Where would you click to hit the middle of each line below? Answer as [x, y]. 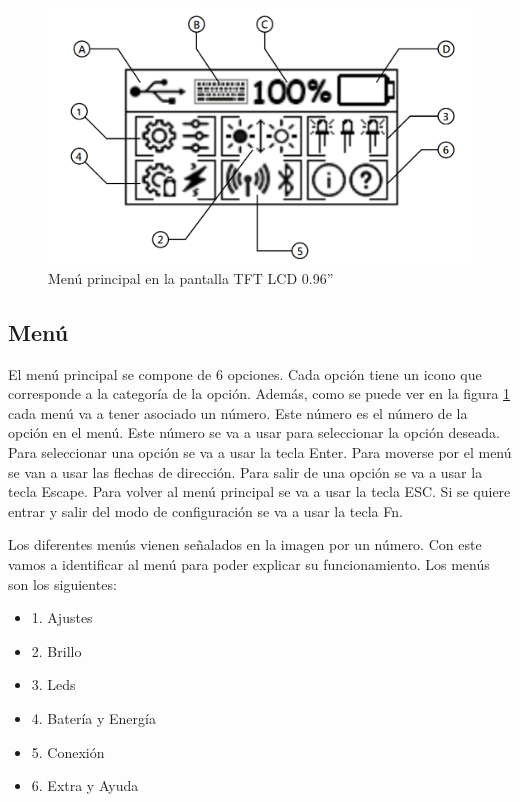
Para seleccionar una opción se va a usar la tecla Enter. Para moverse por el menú [260, 452]
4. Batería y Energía [93, 718]
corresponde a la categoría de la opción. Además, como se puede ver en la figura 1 [259, 393]
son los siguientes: [62, 583]
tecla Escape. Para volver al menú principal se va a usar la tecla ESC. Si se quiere [259, 491]
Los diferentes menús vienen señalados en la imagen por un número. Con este [245, 544]
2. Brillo [56, 650]
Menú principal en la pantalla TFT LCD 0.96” [191, 277]
